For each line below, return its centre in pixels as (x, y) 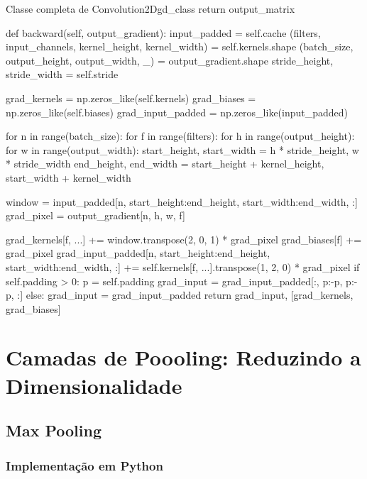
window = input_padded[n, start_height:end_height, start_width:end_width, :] (182, 201)
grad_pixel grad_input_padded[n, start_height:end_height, (138, 253)
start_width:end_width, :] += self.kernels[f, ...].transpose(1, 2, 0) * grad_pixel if (183, 266)
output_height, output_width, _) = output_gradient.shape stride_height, (170, 60)
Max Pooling (54, 430)
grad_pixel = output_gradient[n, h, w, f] (95, 215)
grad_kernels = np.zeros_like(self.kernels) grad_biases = (131, 98)
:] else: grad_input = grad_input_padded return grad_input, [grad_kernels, (185, 295)
